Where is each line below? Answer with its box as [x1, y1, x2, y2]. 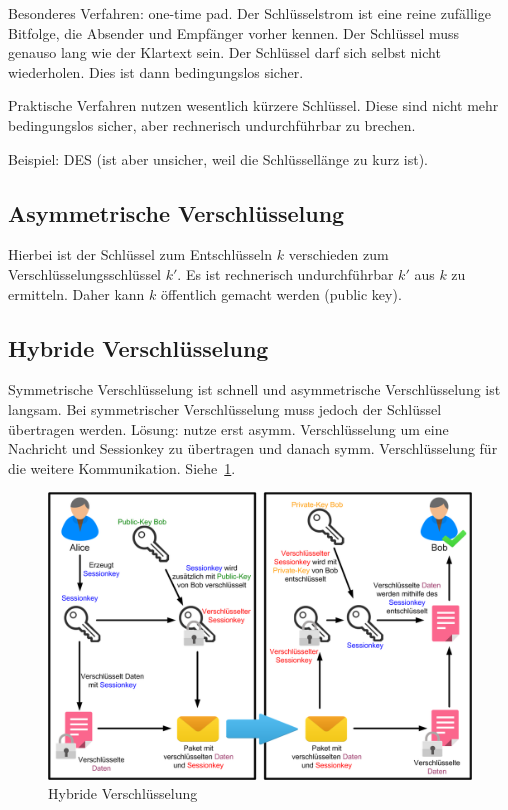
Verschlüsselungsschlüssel [8, 263, 162, 284]
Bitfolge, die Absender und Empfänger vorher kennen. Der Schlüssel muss [8, 22, 460, 43]
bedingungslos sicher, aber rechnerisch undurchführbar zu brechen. [8, 114, 416, 135]
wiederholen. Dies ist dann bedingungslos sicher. [8, 61, 304, 82]
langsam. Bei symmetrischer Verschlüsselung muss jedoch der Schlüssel [8, 398, 442, 419]
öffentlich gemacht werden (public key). [161, 283, 402, 304]
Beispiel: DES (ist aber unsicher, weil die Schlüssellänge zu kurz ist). [8, 148, 428, 169]
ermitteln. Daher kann [8, 283, 145, 304]
